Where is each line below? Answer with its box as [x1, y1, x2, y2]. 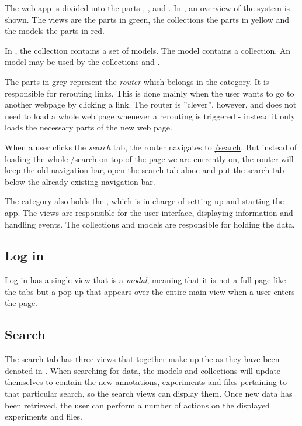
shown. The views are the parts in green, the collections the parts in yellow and [5, 13, 290, 25]
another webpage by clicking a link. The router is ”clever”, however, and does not [5, 98, 297, 111]
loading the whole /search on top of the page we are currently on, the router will [5, 152, 294, 164]
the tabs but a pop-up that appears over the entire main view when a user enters [5, 285, 295, 297]
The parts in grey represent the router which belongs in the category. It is [5, 75, 269, 87]
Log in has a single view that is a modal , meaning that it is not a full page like [5, 274, 286, 286]
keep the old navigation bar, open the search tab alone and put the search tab [5, 164, 284, 176]
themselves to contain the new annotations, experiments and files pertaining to [5, 376, 287, 388]
